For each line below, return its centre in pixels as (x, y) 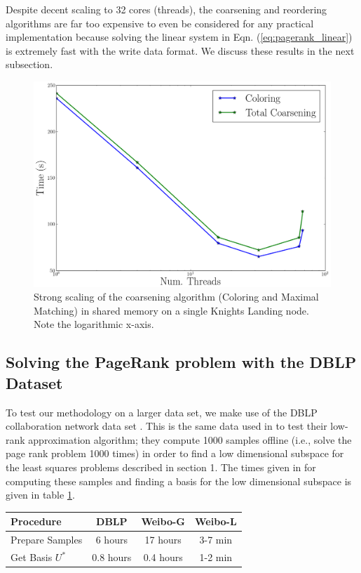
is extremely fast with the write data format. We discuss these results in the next (180, 50)
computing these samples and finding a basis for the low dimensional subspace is (179, 481)
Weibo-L (216, 521)
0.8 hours (112, 557)
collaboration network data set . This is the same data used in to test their (166, 426)
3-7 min (216, 540)
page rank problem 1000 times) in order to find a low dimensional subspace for (175, 453)
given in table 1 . (40, 495)
